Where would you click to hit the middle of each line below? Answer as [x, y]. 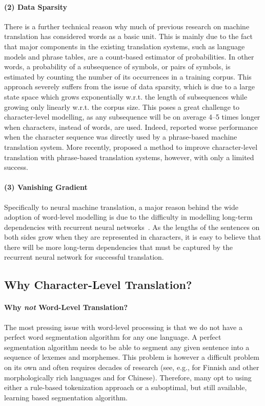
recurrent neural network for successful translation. [84, 257]
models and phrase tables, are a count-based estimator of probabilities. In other [129, 56]
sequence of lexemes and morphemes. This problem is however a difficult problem [132, 357]
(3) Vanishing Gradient [46, 187]
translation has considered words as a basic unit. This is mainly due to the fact [128, 36]
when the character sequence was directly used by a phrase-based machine [121, 137]
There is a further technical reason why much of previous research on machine [127, 26]
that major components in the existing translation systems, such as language [125, 46]
